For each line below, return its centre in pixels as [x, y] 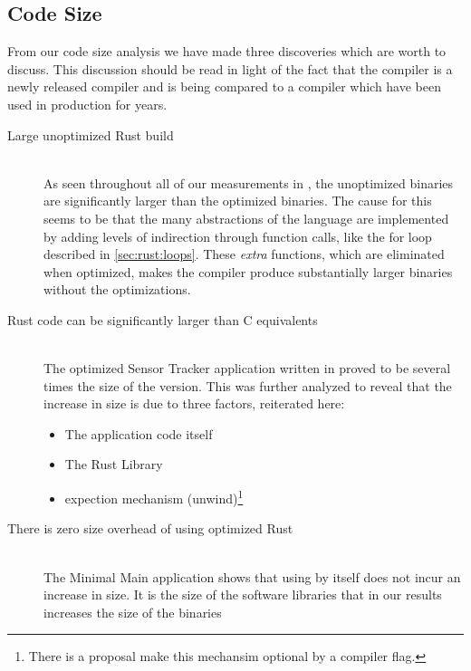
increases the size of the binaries [133, 612]
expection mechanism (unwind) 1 [154, 497]
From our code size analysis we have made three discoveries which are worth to [227, 51]
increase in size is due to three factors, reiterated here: [194, 403]
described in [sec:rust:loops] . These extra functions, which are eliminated [244, 254]
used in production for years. [87, 104]
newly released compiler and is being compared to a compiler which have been [224, 86]
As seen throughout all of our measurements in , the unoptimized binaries [249, 182]
